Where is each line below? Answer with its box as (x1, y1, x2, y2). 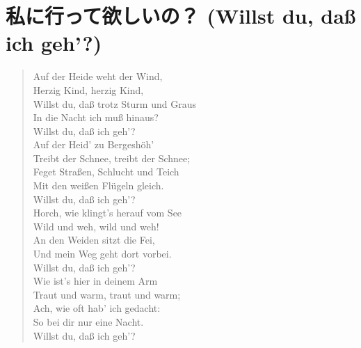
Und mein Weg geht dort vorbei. (33, 246, 172, 261)
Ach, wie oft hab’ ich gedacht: (33, 301, 161, 315)
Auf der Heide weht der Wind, (33, 69, 163, 84)
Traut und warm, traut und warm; (33, 287, 181, 301)
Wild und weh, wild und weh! (33, 219, 159, 233)
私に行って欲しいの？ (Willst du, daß (6, 1, 356, 30)
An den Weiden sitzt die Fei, (33, 232, 155, 247)
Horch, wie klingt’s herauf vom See (33, 205, 182, 220)
